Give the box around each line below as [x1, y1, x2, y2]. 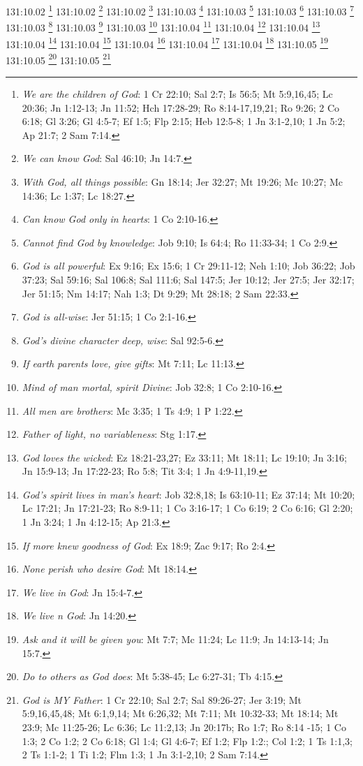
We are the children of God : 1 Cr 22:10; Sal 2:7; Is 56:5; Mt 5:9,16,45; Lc [22, 87, 333, 101]
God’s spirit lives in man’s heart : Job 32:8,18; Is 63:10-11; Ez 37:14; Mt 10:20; [22, 487, 355, 501]
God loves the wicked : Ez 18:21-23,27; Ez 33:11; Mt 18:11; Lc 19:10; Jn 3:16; [22, 450, 347, 464]
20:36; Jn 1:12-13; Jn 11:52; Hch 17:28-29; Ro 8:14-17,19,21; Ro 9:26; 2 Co [22, 100, 339, 115]
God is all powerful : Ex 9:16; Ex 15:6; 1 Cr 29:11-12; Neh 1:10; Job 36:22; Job [22, 258, 355, 273]
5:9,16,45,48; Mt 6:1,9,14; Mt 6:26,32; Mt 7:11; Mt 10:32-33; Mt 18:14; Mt [22, 706, 339, 721]
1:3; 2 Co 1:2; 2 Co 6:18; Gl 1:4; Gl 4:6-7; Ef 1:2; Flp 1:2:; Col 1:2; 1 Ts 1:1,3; [22, 733, 353, 748]
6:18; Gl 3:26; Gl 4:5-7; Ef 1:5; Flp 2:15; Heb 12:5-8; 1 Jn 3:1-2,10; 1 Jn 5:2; [22, 114, 346, 128]
